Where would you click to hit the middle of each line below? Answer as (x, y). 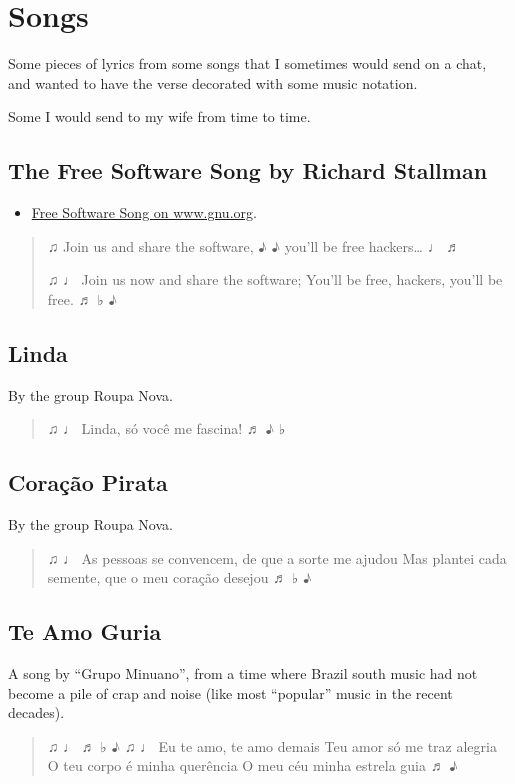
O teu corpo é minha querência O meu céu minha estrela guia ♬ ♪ (252, 765)
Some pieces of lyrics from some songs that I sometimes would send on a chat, (247, 63)
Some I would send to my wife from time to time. (159, 116)
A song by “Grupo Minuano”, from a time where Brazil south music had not (243, 673)
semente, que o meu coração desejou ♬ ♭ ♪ (179, 577)
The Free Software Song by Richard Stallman (248, 170)
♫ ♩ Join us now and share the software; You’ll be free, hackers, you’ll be (275, 279)
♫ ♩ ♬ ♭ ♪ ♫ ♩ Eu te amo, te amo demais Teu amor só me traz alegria (272, 745)
